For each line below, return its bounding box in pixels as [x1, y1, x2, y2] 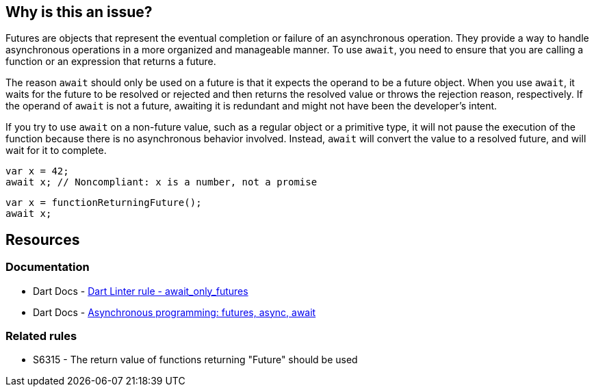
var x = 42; [5, 166, 69, 177]
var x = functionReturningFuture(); [5, 197, 202, 209]
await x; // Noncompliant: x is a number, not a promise [5, 177, 318, 188]
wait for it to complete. [5, 144, 107, 157]
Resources [5, 231, 80, 248]
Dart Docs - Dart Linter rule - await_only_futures [33, 285, 248, 297]
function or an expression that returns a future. [5, 55, 216, 68]
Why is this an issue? [5, 3, 153, 21]
